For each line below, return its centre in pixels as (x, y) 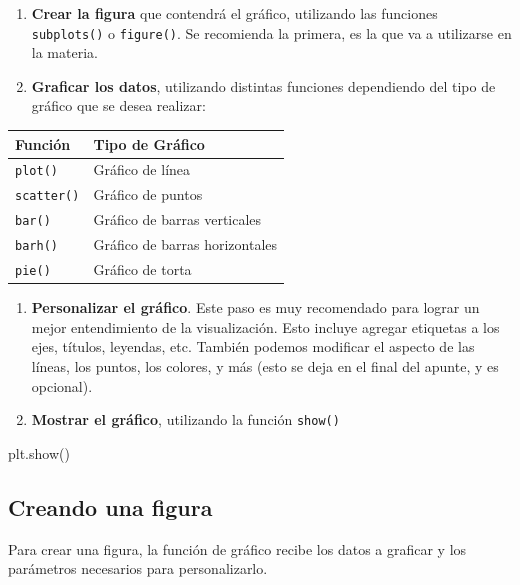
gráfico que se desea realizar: (118, 105)
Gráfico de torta (142, 269)
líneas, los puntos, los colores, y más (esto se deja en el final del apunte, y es (265, 365)
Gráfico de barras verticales (177, 219)
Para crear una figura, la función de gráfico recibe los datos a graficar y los (237, 548)
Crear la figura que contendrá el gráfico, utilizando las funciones (234, 13)
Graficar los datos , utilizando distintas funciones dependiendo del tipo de (263, 85)
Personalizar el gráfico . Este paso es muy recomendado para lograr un (255, 307)
